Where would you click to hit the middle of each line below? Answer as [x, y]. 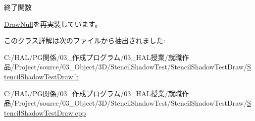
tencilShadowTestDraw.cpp [45, 112]
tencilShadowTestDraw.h [42, 76]
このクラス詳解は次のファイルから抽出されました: [85, 40]
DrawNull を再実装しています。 [53, 24]
